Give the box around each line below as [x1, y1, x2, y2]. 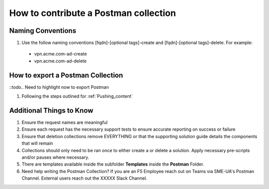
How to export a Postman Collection [9, 71, 123, 79]
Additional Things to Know [9, 106, 94, 115]
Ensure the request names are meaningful [21, 120, 108, 126]
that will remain [21, 140, 53, 147]
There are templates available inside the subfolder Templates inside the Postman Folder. [21, 161, 204, 167]
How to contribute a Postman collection [9, 7, 176, 18]
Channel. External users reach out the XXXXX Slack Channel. [21, 175, 147, 182]
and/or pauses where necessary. [21, 155, 90, 160]
